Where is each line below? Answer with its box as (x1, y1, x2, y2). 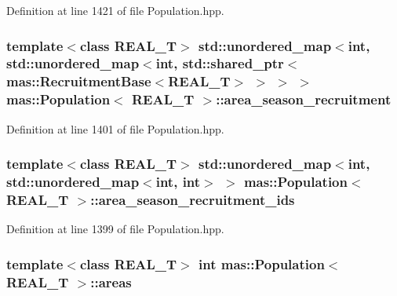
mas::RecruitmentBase (6, 71, 151, 91)
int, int (155, 172, 201, 192)
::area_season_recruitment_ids (90, 189, 295, 209)
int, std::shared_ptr (155, 53, 284, 73)
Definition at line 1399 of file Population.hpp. (6, 221, 224, 237)
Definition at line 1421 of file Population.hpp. (6, 2, 224, 18)
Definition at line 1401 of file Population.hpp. (6, 120, 224, 137)
